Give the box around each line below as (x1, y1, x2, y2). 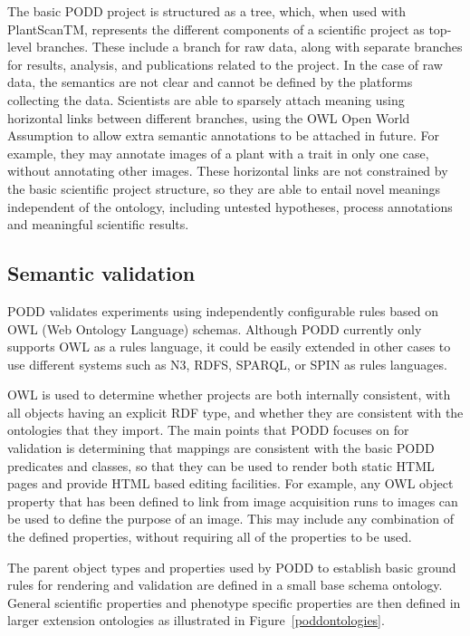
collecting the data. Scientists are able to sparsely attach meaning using (7, 90, 405, 109)
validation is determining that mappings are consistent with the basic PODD (7, 438, 435, 458)
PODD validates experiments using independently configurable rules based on (7, 301, 438, 320)
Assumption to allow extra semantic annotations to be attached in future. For (7, 126, 440, 145)
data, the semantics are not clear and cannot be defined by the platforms (7, 72, 413, 92)
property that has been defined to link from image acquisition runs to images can (7, 491, 458, 510)
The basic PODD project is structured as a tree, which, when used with (7, 2, 407, 20)
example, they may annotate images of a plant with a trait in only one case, (7, 143, 429, 162)
